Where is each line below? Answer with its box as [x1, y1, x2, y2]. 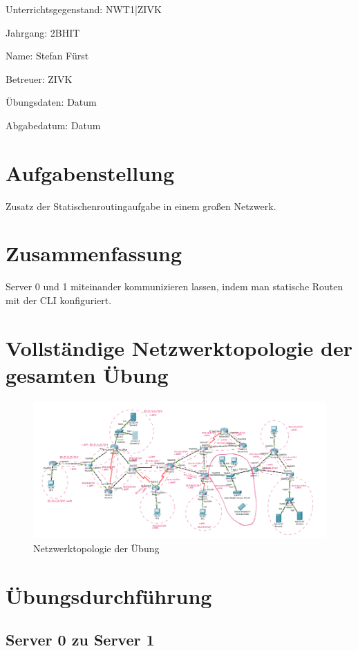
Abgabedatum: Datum [6, 117, 101, 132]
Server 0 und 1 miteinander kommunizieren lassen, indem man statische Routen [6, 279, 343, 294]
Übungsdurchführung [6, 581, 212, 610]
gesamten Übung [6, 360, 169, 388]
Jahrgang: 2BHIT [6, 25, 80, 39]
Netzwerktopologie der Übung [33, 540, 160, 555]
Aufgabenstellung [6, 158, 175, 187]
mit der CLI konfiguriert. [6, 293, 112, 307]
